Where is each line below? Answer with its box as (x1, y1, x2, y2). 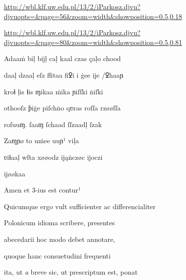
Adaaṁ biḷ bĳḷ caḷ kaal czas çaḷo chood (4, 53, 121, 64)
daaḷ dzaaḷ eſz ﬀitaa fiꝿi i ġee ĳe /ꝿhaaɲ (4, 69, 123, 80)
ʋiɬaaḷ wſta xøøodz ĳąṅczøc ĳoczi (4, 151, 103, 162)
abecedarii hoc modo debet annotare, (4, 234, 116, 244)
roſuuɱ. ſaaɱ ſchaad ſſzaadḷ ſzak (4, 119, 102, 129)
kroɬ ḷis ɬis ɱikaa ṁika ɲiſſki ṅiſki (4, 86, 103, 96)
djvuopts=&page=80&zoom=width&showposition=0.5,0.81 (4, 37, 182, 47)
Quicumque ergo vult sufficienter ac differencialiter (4, 201, 156, 211)
